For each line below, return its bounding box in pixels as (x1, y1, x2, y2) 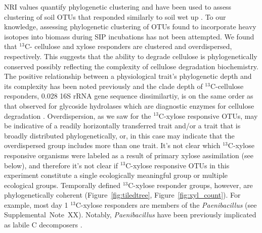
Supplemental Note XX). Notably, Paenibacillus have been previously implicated (4, 209, 256, 220)
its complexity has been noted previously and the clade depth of (4, 80, 203, 91)
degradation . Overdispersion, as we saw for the (4, 110, 151, 121)
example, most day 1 (4, 199, 68, 210)
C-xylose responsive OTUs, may (158, 110, 258, 121)
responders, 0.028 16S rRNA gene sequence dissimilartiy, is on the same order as (4, 90, 253, 101)
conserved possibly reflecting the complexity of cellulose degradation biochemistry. (4, 61, 258, 71)
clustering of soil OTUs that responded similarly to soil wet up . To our (4, 11, 226, 22)
